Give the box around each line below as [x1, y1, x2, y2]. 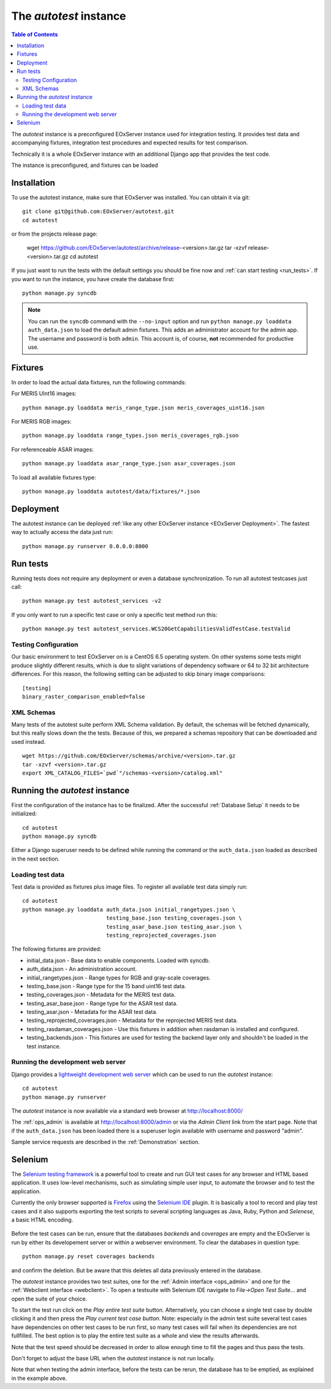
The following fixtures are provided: [11, 945, 102, 953]
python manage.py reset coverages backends [22, 1253, 155, 1260]
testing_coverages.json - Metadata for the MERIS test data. [26, 991, 176, 999]
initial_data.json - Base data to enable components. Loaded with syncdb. [26, 956, 210, 964]
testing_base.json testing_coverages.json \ [106, 915, 242, 922]
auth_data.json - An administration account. [26, 965, 137, 973]
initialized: [11, 810, 37, 818]
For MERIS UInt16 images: [11, 390, 77, 397]
